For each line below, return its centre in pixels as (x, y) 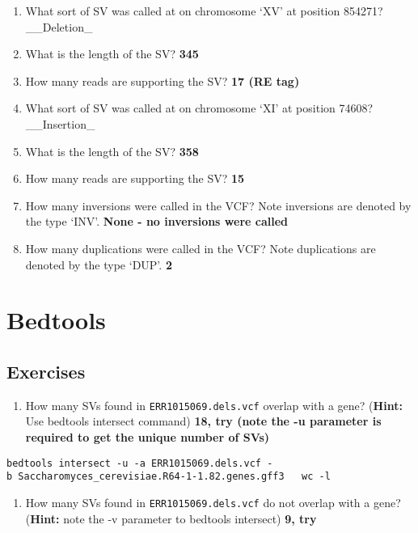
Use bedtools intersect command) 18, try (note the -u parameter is (203, 421)
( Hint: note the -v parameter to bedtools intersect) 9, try (171, 518)
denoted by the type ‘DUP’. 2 (99, 264)
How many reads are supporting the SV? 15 (135, 178)
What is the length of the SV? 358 (112, 151)
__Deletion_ (59, 26)
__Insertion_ (60, 123)
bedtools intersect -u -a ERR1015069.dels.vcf (134, 463)
